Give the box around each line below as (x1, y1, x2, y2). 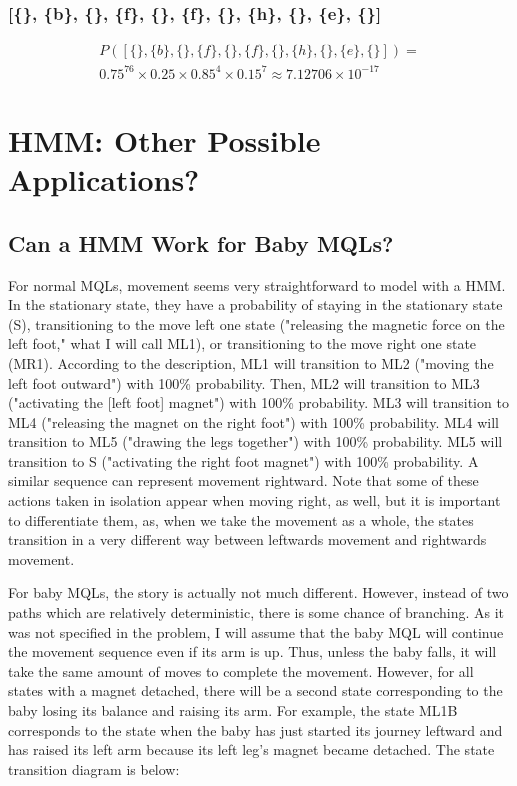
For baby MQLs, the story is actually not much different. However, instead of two (8, 582, 509, 603)
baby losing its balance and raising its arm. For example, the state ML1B (8, 700, 458, 721)
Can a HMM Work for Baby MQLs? (8, 227, 394, 258)
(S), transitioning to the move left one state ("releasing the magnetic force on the (8, 313, 505, 334)
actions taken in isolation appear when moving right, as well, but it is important (8, 490, 501, 511)
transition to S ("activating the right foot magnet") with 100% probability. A (8, 450, 479, 471)
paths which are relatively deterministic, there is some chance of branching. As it (8, 602, 504, 623)
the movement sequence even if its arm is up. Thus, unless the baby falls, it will (8, 641, 497, 662)
